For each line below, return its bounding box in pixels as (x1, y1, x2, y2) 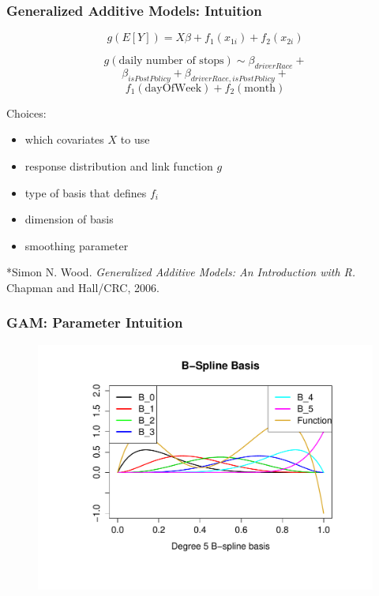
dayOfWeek (144, 82, 202, 94)
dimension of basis (24, 211, 114, 227)
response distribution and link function (24, 158, 213, 174)
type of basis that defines (24, 184, 147, 201)
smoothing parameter (24, 237, 129, 253)
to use (120, 131, 150, 148)
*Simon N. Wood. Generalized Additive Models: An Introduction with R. (6, 264, 356, 280)
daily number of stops (118, 55, 224, 67)
